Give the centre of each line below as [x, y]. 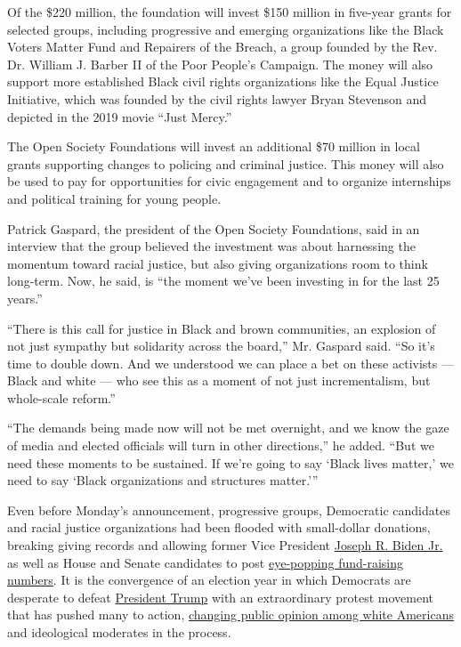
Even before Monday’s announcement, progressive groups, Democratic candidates [229, 510]
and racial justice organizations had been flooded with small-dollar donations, [219, 527]
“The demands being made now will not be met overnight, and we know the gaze [228, 428]
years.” [25, 298]
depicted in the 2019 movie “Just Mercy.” [120, 116]
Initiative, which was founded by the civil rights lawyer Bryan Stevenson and [217, 98]
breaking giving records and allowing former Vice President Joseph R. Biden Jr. [225, 545]
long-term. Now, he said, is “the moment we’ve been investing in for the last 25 [223, 281]
